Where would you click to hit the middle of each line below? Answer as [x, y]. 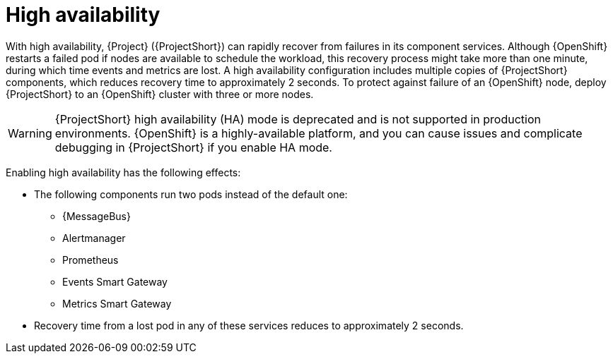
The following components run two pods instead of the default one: [191, 194]
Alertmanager [94, 238]
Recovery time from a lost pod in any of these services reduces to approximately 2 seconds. [249, 325]
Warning [30, 133]
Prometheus [91, 260]
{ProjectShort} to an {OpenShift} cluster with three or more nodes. [160, 94]
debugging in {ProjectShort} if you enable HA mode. [193, 147]
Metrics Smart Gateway [117, 303]
